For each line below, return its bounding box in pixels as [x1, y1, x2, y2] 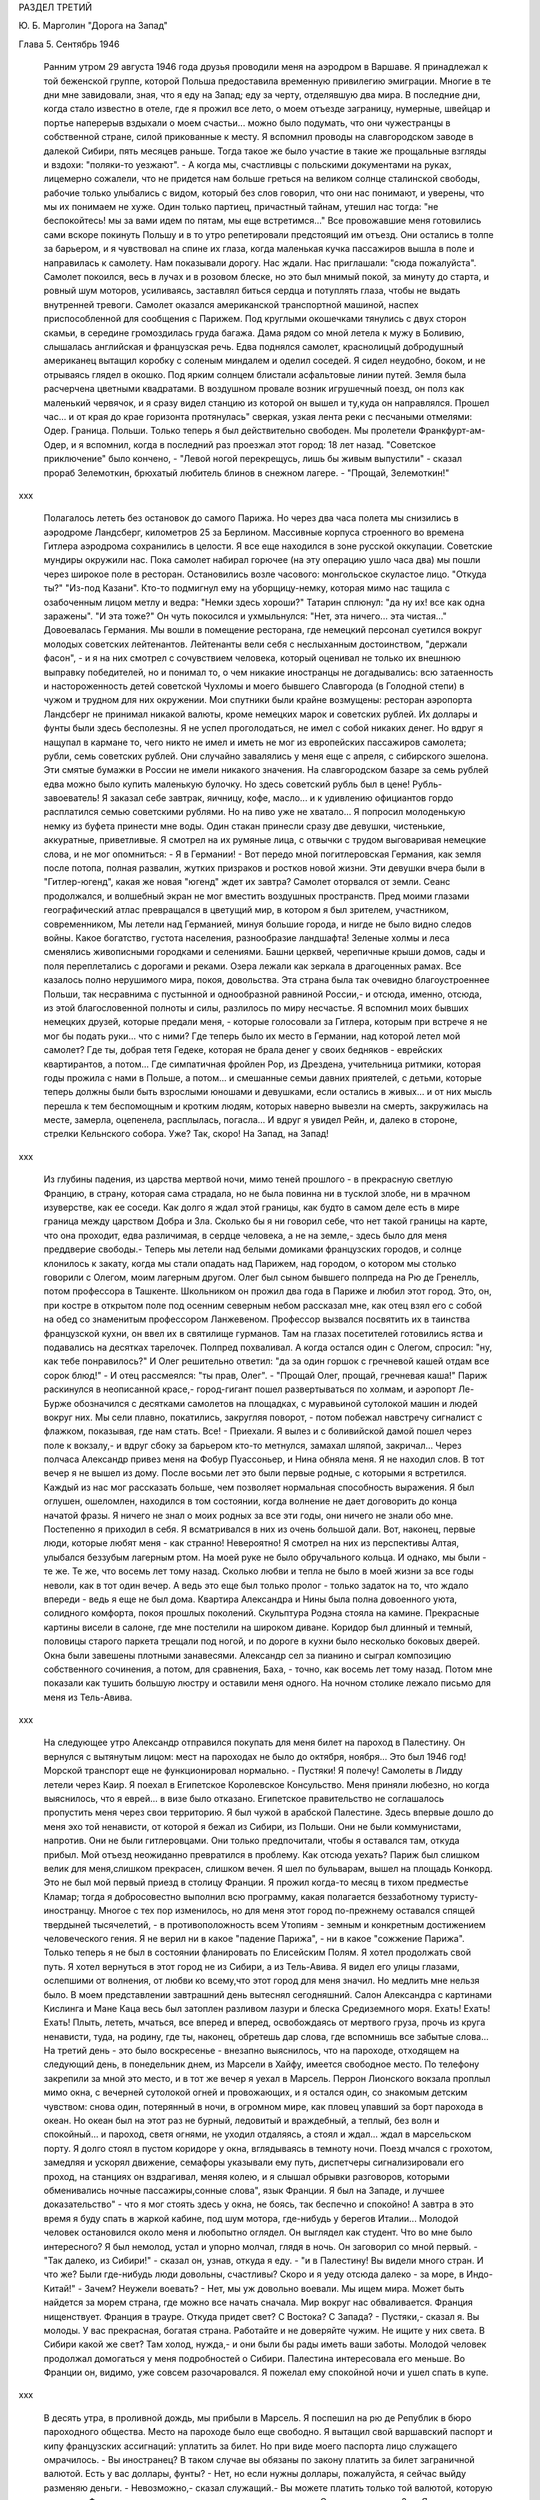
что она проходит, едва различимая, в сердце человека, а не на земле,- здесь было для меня [43, 1229, 447, 1241]
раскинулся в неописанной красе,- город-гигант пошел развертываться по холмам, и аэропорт [43, 1383, 457, 1395]
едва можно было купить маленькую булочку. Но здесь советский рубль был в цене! [43, 778, 410, 790]
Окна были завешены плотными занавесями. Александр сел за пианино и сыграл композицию [43, 1649, 452, 1661]
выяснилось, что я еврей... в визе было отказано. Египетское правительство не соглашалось [43, 1793, 445, 1805]
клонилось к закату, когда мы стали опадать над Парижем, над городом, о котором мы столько [43, 1257, 457, 1269]
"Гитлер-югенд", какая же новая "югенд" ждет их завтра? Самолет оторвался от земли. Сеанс [43, 876, 451, 888]
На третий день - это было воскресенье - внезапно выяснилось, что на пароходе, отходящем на [43, 2045, 460, 2057]
